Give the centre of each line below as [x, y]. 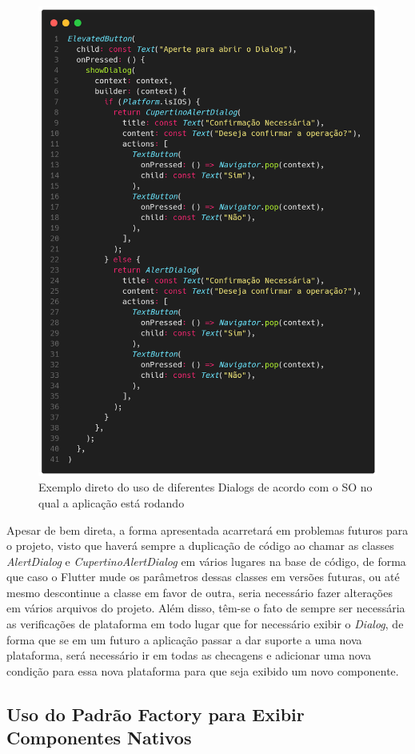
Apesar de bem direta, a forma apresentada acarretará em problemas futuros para [207, 529]
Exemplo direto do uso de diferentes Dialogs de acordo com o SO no [206, 487]
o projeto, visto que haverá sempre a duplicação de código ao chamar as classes [200, 545]
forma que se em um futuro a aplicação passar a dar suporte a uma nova [184, 639]
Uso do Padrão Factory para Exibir [156, 714]
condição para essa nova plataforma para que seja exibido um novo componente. [203, 670]
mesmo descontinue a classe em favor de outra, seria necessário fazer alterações [200, 592]
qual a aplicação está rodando [112, 502]
